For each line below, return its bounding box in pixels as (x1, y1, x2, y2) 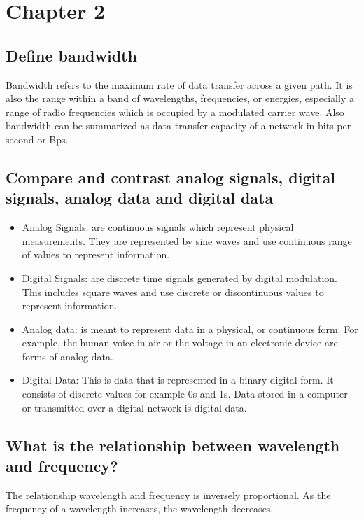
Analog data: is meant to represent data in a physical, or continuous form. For (22, 321, 358, 336)
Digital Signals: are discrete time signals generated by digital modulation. (22, 270, 337, 285)
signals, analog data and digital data (6, 187, 274, 209)
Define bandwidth (6, 44, 137, 66)
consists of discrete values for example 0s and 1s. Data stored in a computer (22, 386, 348, 401)
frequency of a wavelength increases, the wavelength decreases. (6, 501, 274, 516)
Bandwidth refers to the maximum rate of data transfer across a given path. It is (6, 77, 353, 92)
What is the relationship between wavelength (6, 434, 340, 456)
